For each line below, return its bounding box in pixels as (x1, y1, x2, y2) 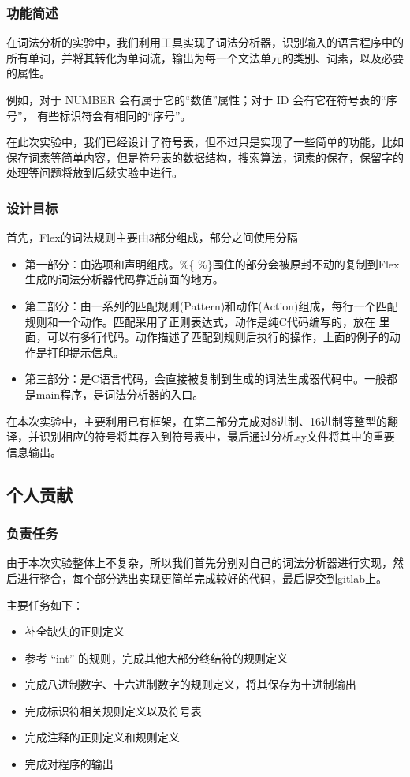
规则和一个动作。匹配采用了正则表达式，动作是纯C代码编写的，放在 (24, 313, 375, 329)
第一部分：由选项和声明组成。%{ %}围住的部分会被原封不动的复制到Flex (24, 255, 400, 272)
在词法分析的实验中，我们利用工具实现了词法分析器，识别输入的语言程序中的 (6, 34, 404, 51)
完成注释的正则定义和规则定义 (24, 729, 180, 745)
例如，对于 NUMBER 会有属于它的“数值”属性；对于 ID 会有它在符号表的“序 (6, 92, 397, 107)
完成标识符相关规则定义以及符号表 (24, 702, 202, 719)
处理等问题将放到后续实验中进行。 (6, 164, 183, 181)
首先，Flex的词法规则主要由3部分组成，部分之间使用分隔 (6, 229, 298, 246)
